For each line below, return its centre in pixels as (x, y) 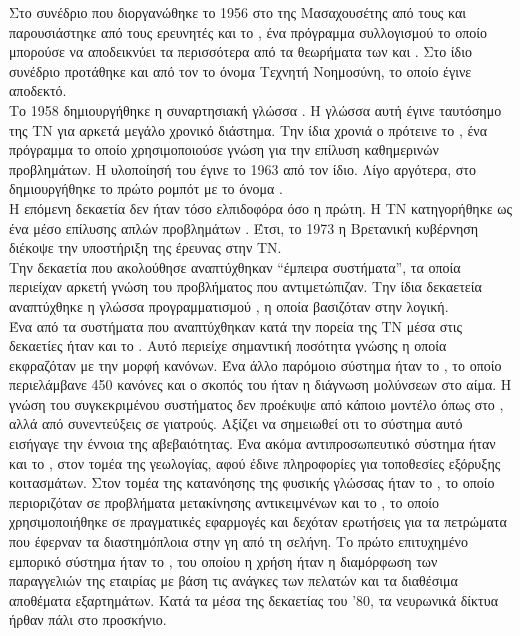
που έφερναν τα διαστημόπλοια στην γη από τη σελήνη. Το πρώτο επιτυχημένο (238, 541)
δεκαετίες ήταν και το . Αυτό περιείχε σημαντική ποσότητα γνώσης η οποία (228, 345)
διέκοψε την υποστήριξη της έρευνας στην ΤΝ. (145, 247)
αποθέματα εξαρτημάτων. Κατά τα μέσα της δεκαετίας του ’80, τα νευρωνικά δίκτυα (253, 599)
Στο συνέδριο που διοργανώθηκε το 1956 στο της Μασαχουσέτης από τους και (238, 12)
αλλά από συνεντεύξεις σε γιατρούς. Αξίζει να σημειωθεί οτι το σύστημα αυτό (236, 423)
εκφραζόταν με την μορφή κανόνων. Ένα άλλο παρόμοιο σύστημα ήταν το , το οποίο (255, 364)
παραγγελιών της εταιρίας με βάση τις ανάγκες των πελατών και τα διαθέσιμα (233, 580)
